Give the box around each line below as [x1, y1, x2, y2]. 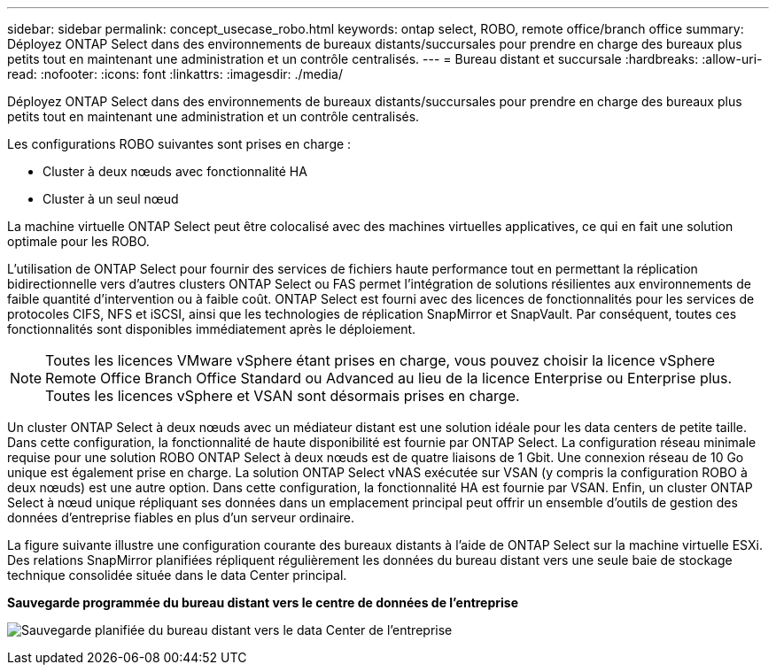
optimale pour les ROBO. [7, 234, 150, 249]
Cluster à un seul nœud [43, 191, 179, 206]
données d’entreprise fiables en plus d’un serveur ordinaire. [7, 510, 354, 525]
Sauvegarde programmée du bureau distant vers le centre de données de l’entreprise [7, 595, 519, 610]
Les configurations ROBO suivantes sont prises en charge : [7, 136, 352, 151]
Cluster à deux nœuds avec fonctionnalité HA [43, 164, 307, 179]
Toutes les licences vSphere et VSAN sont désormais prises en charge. [45, 387, 520, 405]
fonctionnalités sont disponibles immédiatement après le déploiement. [7, 321, 416, 336]
